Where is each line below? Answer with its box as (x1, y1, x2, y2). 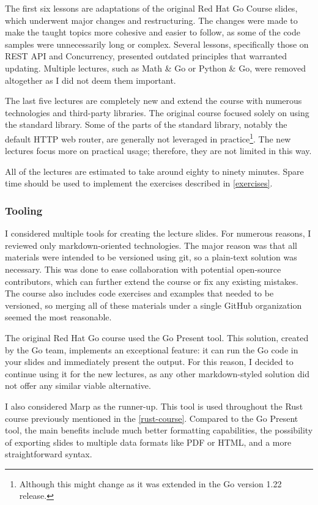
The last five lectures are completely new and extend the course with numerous (5, 94, 302, 107)
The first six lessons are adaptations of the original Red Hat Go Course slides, (5, 2, 298, 14)
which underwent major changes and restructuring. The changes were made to (5, 13, 298, 26)
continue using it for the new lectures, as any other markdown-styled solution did (5, 367, 309, 380)
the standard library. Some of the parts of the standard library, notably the (5, 118, 287, 131)
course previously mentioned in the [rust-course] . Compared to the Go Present (5, 411, 298, 424)
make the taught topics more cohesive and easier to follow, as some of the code (5, 26, 300, 39)
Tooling (5, 202, 43, 218)
